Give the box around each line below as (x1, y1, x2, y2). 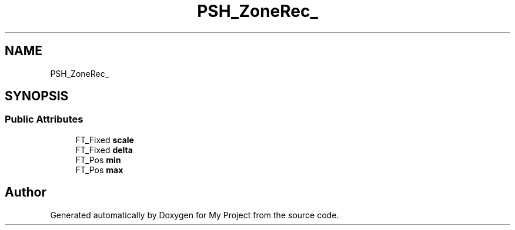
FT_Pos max (75, 164, 123, 175)
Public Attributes (5, 113, 83, 126)
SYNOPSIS (5, 89, 69, 104)
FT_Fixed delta (75, 144, 133, 155)
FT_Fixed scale (75, 134, 134, 145)
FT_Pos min (75, 154, 121, 165)
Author (5, 185, 46, 200)
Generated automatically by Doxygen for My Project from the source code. (50, 209, 339, 220)
